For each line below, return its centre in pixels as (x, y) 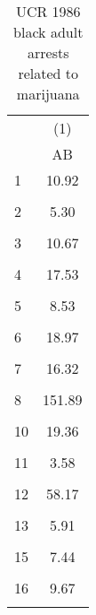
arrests (48, 52)
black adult (48, 32)
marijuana (48, 94)
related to (48, 73)
